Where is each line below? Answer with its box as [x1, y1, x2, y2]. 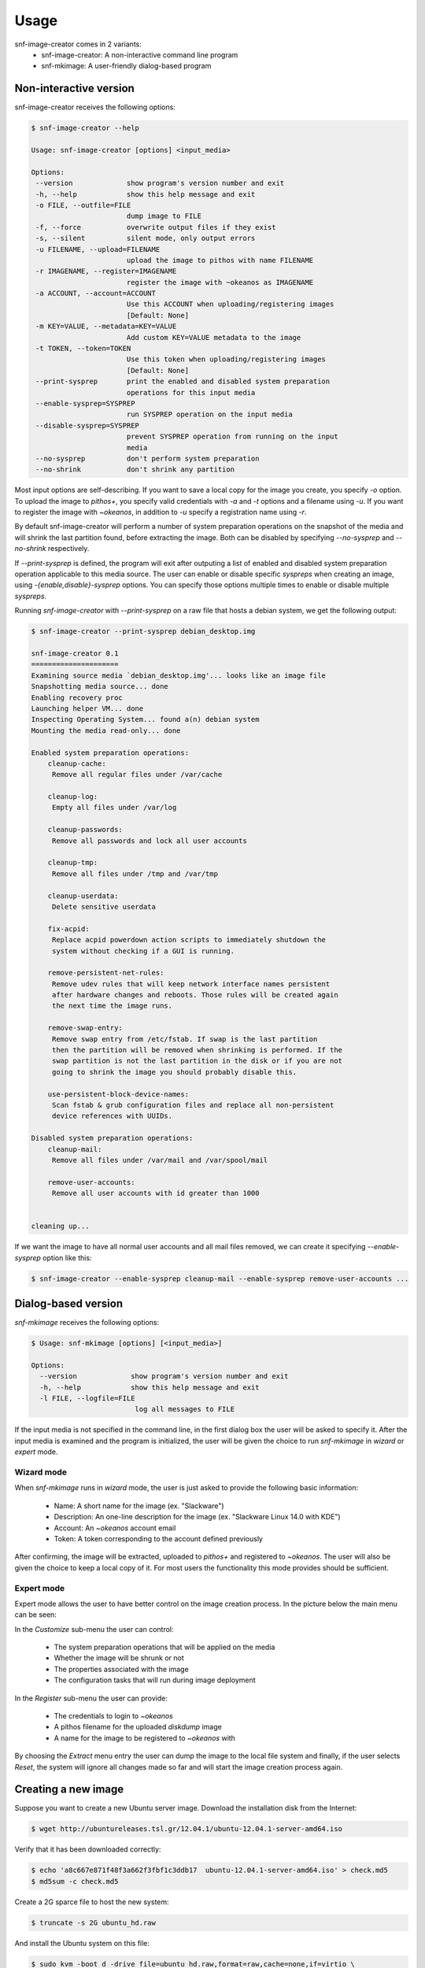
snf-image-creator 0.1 [31, 649, 119, 657]
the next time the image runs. [51, 1001, 173, 1011]
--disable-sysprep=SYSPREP [35, 421, 139, 430]
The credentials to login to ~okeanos [54, 1711, 173, 1720]
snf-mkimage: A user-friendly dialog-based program [41, 61, 212, 71]
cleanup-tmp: [47, 858, 98, 867]
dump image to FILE [126, 212, 202, 220]
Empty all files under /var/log [51, 803, 177, 812]
